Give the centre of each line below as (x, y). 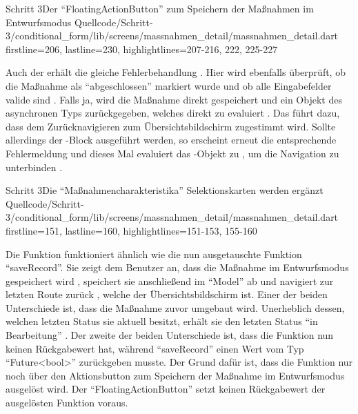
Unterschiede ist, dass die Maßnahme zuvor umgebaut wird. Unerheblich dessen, (175, 307)
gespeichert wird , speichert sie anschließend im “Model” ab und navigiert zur (170, 280)
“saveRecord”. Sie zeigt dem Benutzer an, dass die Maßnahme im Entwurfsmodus (177, 267)
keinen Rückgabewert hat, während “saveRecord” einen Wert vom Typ (155, 348)
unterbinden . (34, 167)
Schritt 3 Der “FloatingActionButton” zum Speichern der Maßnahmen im (160, 8)
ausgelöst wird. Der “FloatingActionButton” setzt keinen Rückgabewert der (166, 389)
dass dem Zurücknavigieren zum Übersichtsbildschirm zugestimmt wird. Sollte (171, 126)
